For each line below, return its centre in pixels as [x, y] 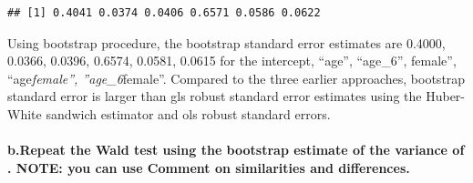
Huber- [445, 96]
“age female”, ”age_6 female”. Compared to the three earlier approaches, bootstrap [236, 78]
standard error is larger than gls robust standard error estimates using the [215, 96]
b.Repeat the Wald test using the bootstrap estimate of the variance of [236, 150]
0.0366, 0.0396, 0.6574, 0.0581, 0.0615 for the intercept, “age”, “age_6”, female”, [232, 61]
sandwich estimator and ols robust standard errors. [188, 113]
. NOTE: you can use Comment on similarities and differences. [209, 167]
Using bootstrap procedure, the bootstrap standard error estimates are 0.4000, [226, 42]
